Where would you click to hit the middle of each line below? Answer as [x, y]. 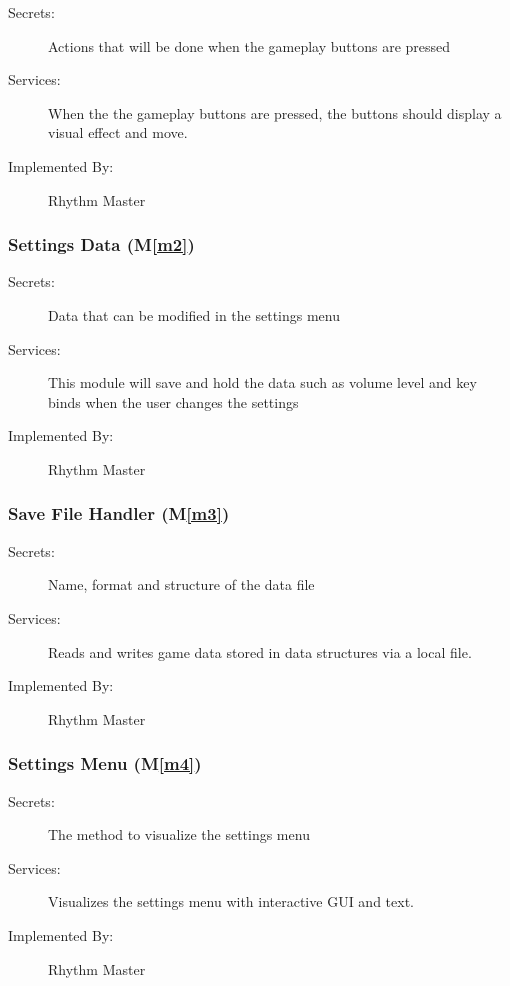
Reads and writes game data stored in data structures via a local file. [260, 651]
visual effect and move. [118, 132]
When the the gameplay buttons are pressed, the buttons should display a [275, 112]
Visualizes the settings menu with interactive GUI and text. [231, 901]
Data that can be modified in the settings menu [194, 314]
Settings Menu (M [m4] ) [105, 763]
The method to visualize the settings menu [179, 834]
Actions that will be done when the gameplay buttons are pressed [249, 45]
